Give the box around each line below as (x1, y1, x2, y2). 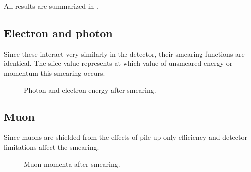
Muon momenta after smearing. (24, 158, 120, 169)
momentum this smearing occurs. (4, 67, 105, 78)
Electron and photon (4, 25, 113, 40)
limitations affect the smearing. (4, 141, 99, 152)
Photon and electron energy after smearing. (24, 84, 156, 95)
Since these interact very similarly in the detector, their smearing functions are (4, 48, 245, 58)
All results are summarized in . (4, 1, 98, 11)
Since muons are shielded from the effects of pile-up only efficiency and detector (4, 132, 247, 142)
